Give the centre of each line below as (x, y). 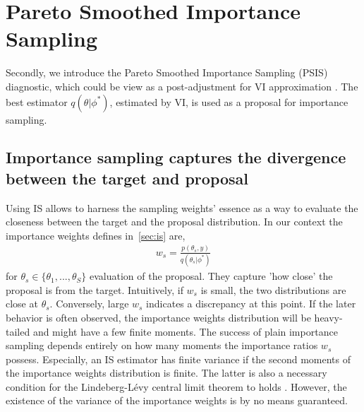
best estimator (37, 101)
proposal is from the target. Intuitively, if (95, 289)
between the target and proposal (127, 178)
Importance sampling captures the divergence (176, 157)
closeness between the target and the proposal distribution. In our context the (174, 222)
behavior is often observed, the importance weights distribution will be (158, 317)
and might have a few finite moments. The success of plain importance (185, 331)
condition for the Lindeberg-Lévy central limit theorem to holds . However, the (176, 386)
